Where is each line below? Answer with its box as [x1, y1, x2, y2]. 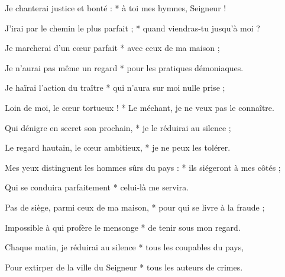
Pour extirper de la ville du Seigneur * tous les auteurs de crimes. [5, 260, 243, 273]
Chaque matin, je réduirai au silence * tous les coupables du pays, [5, 241, 244, 253]
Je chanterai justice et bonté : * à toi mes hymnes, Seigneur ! [5, 2, 226, 14]
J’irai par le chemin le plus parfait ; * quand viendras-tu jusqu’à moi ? [5, 21, 260, 34]
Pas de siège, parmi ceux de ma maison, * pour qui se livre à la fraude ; [5, 200, 265, 213]
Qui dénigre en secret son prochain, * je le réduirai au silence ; [5, 121, 231, 133]
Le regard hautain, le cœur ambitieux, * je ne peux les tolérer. [5, 141, 231, 154]
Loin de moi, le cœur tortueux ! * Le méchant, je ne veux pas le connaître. [5, 101, 274, 113]
